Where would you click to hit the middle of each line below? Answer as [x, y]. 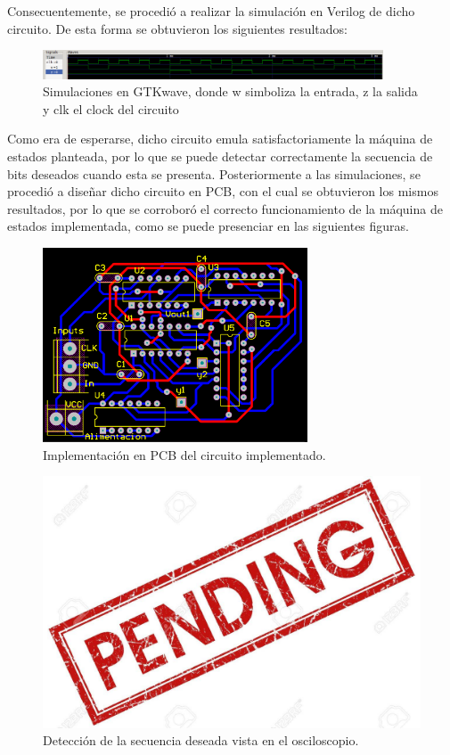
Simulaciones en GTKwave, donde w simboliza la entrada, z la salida [230, 91]
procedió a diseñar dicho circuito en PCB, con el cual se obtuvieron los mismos [223, 191]
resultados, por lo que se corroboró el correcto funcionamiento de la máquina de [225, 208]
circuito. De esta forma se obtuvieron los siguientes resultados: [177, 28]
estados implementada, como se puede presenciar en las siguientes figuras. [209, 226]
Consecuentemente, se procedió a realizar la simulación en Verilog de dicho [211, 11]
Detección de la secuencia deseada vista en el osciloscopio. [201, 740]
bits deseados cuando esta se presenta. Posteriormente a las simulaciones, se [214, 173]
